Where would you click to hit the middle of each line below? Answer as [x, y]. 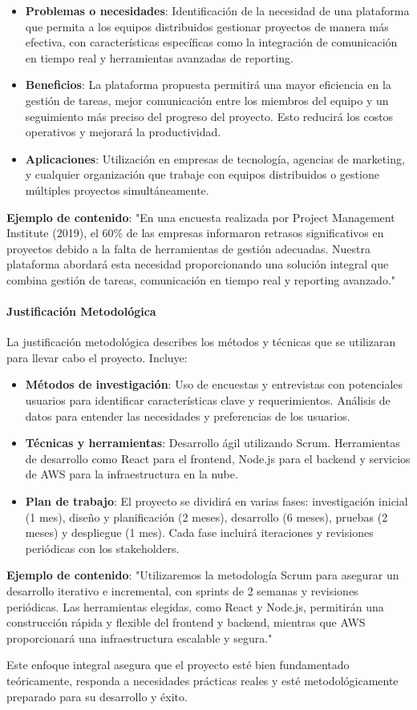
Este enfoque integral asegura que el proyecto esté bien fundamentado [178, 665]
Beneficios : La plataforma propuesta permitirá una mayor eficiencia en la [208, 85]
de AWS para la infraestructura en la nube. [132, 474]
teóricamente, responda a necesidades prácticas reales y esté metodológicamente [202, 680]
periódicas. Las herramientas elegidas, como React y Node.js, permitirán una [195, 606]
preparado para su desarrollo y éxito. [97, 696]
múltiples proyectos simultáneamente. [117, 190]
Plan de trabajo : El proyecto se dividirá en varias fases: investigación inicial [217, 501]
